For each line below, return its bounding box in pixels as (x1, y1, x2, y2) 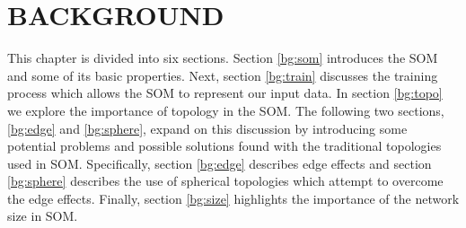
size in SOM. (7, 206, 78, 225)
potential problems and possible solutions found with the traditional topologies (7, 136, 442, 155)
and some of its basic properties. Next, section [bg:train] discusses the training (7, 66, 438, 84)
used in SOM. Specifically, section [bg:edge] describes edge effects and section (7, 153, 432, 172)
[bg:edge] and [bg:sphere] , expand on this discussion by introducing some (7, 118, 408, 137)
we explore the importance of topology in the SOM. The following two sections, (7, 101, 444, 119)
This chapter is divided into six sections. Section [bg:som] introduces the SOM (7, 48, 438, 67)
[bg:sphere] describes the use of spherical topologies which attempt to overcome (7, 171, 444, 190)
